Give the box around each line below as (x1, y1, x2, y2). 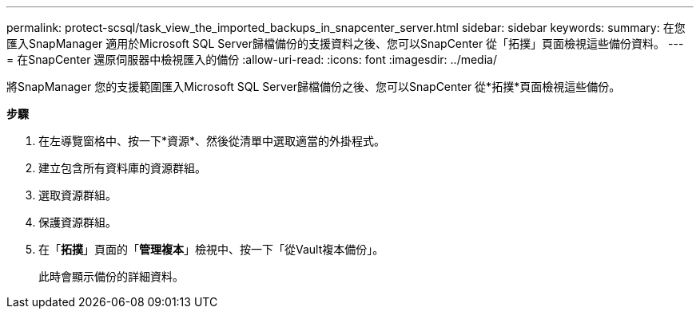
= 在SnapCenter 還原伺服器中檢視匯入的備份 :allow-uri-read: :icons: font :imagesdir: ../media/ (6, 53, 497, 66)
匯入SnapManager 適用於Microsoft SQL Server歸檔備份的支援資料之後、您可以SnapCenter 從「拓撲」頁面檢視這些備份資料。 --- (6, 37, 684, 50)
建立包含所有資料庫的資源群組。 (38, 161, 206, 175)
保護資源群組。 (38, 215, 117, 229)
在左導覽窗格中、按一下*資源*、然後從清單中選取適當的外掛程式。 (38, 134, 386, 148)
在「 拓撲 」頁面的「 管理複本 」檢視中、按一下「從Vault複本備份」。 (38, 242, 384, 256)
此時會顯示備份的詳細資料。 (38, 270, 184, 283)
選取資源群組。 (38, 188, 117, 202)
